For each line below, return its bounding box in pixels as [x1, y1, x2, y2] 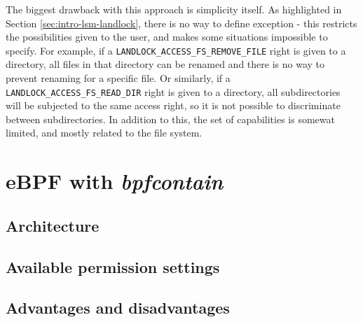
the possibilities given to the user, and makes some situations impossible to [6, 29, 328, 44]
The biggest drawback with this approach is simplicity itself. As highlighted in [6, 2, 342, 16]
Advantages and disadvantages [6, 297, 230, 318]
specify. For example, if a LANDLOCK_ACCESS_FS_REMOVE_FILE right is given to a [6, 43, 346, 57]
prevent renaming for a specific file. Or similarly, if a [6, 71, 231, 85]
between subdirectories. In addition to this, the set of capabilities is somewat [6, 111, 335, 126]
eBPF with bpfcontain [6, 167, 224, 196]
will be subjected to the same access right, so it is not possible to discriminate [6, 98, 341, 113]
